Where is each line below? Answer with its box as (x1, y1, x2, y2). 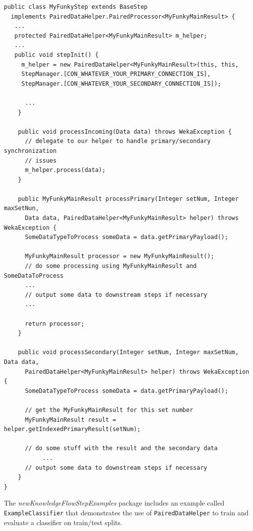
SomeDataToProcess (4, 272, 64, 279)
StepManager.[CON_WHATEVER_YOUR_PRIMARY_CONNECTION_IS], (21, 71, 211, 78)
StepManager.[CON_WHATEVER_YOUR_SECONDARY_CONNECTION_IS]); (21, 80, 221, 87)
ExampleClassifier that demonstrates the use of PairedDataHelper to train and (4, 507, 249, 517)
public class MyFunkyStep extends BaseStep (4, 3, 148, 10)
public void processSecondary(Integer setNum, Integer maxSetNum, (18, 349, 239, 356)
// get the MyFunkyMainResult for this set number (24, 406, 193, 413)
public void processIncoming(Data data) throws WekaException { (18, 128, 232, 135)
